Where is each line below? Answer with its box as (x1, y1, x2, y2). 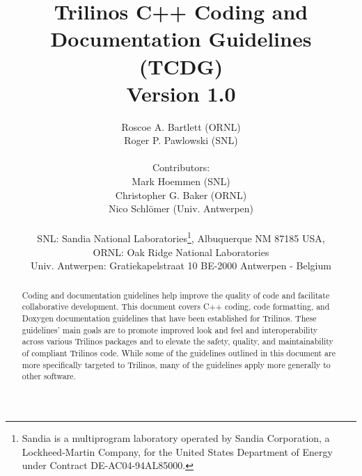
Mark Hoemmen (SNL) (132, 174, 230, 189)
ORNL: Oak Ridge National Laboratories (93, 244, 269, 259)
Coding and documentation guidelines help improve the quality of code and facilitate (22, 289, 330, 301)
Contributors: (152, 160, 210, 175)
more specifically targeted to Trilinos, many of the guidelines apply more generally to (22, 358, 331, 370)
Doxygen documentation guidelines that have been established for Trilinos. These (22, 312, 317, 324)
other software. (22, 370, 76, 382)
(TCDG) (139, 51, 223, 80)
